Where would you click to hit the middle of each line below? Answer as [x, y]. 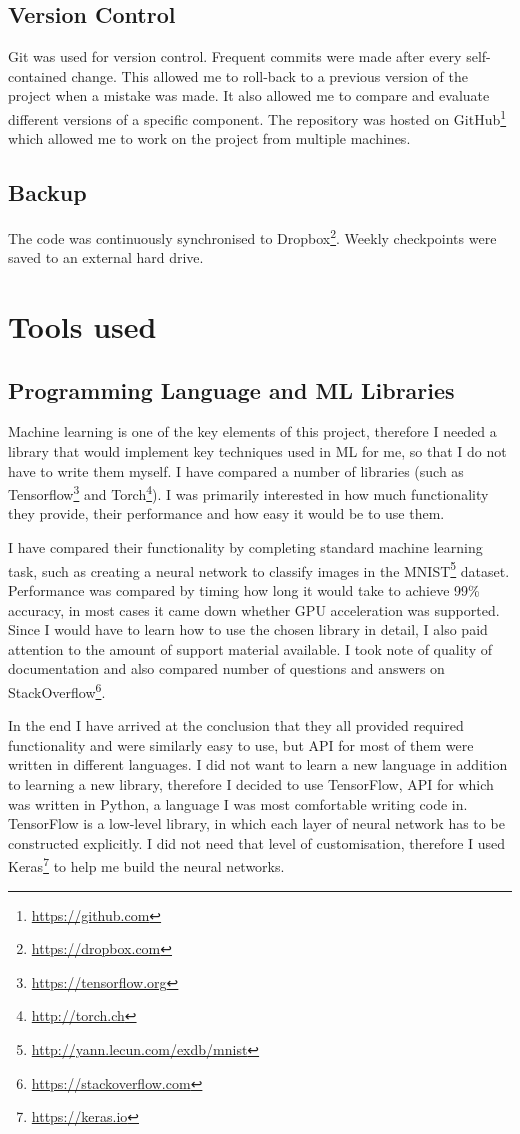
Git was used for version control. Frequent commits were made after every [235, 56]
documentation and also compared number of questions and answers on [226, 668]
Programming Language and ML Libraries [231, 389]
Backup [47, 192]
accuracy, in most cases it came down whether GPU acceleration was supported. [254, 609]
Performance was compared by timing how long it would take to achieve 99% [244, 589]
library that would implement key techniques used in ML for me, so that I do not [257, 451]
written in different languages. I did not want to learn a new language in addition [258, 764]
